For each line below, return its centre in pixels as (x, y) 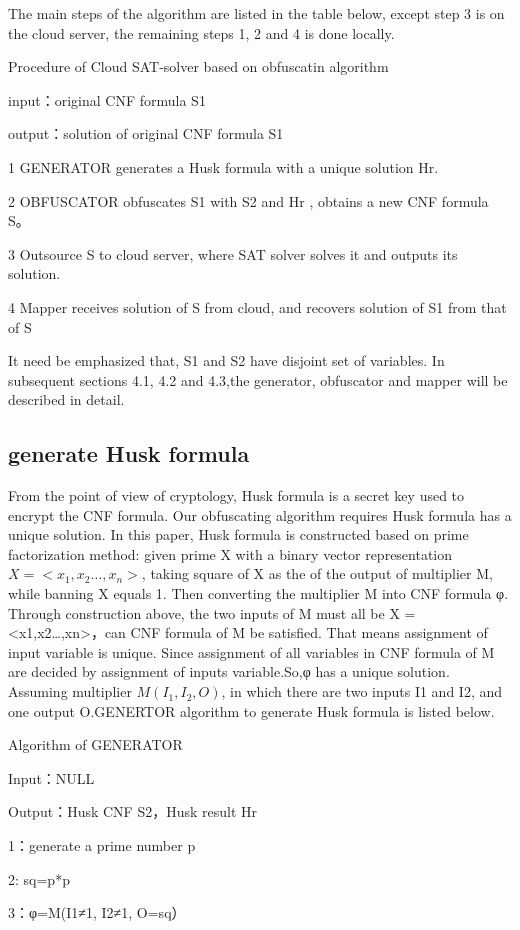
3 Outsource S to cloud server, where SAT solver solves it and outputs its (233, 253)
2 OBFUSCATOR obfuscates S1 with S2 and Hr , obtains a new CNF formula (248, 200)
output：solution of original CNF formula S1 (146, 133)
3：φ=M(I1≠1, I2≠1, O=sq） (97, 912)
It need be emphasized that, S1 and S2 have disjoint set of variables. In (226, 360)
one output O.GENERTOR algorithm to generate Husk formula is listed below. (251, 710)
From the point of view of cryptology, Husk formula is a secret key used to (236, 495)
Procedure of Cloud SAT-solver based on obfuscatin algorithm (198, 66)
